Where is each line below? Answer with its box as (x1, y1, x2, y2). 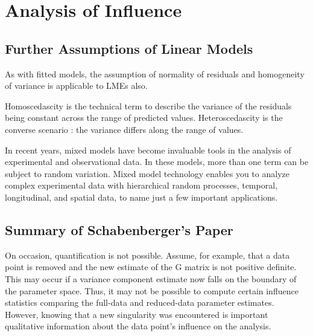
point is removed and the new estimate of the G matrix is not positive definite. (5, 260, 297, 273)
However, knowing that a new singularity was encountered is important (5, 308, 268, 320)
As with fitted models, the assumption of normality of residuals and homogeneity (5, 67, 305, 80)
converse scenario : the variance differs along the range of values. (5, 123, 244, 135)
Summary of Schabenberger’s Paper (5, 220, 233, 239)
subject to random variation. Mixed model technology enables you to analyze (5, 167, 289, 179)
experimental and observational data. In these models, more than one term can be (5, 155, 309, 168)
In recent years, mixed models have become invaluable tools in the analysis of (5, 143, 291, 156)
